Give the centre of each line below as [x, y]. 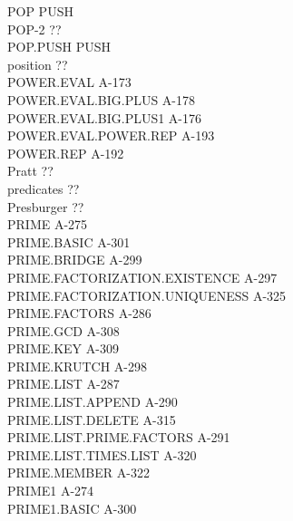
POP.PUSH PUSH [59, 47]
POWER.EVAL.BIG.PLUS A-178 [102, 99]
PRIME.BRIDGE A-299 [75, 260]
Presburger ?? [46, 206]
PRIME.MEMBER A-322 [78, 473]
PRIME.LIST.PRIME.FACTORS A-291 [119, 437]
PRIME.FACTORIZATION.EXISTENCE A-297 [142, 277]
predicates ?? [44, 188]
